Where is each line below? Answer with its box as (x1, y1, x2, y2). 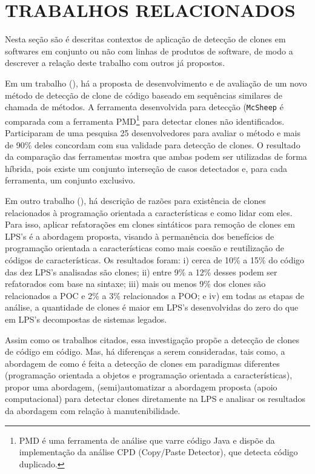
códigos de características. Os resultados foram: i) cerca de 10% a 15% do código (5, 253, 305, 266)
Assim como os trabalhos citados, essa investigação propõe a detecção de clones (5, 333, 300, 346)
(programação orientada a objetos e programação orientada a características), (5, 369, 293, 381)
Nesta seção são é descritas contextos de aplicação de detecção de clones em (5, 33, 286, 45)
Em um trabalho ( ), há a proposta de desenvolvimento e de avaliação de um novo (5, 76, 307, 89)
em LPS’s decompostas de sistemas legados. (5, 312, 167, 325)
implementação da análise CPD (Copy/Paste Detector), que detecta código (19, 446, 298, 458)
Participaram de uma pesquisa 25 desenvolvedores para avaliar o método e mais (5, 127, 301, 139)
